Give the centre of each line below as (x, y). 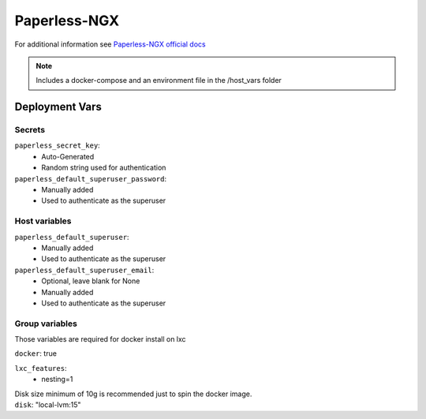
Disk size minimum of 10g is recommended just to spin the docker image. (133, 394)
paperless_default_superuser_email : (84, 270)
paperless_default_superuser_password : (91, 178)
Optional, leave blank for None (91, 281)
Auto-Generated (68, 156)
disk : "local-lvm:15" (48, 405)
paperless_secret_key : (57, 145)
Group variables (46, 324)
